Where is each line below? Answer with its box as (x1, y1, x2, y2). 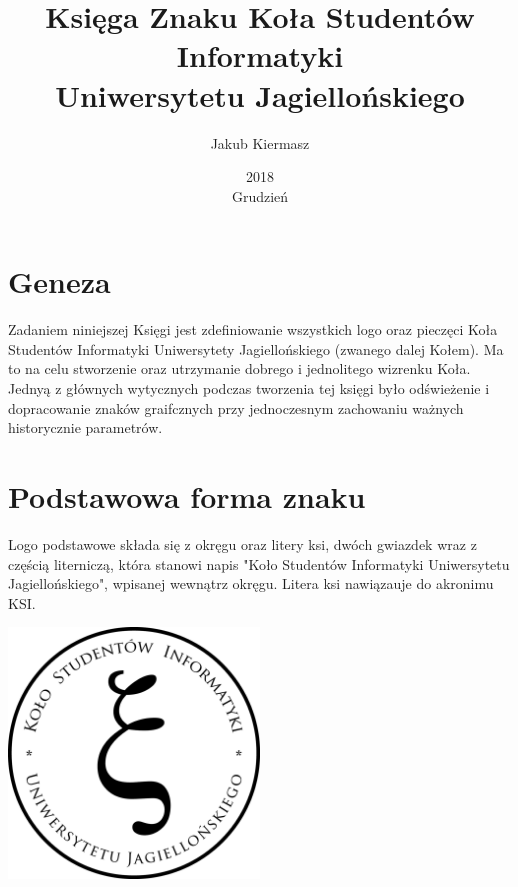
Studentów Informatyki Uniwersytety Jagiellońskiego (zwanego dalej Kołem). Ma (8, 338, 504, 359)
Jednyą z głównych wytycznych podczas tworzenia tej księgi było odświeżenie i (8, 378, 490, 398)
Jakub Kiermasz (210, 132, 310, 153)
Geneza (8, 261, 111, 302)
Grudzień (231, 185, 289, 206)
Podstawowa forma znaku (8, 475, 366, 516)
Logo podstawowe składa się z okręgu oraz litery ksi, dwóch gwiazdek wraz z (8, 533, 477, 554)
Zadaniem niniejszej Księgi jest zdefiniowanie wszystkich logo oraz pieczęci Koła (8, 319, 498, 340)
